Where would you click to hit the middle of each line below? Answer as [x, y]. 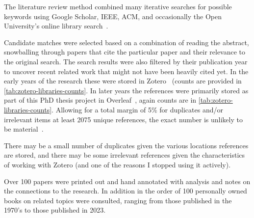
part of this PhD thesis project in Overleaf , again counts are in [100, 100]
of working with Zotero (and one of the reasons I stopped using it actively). [117, 164]
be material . [24, 129]
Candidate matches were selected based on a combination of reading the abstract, [127, 42]
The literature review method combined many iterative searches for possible [118, 6]
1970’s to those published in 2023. [55, 210]
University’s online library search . [56, 26]
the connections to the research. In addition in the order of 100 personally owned [126, 191]
